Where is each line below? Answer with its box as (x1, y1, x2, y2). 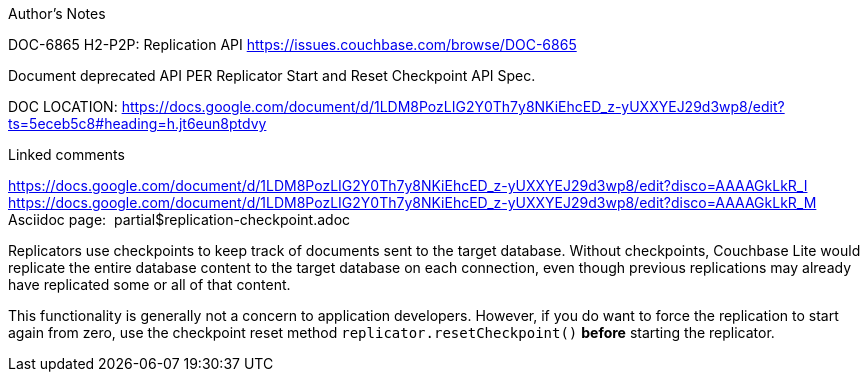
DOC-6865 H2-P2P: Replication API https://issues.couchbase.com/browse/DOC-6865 (8, 36, 577, 53)
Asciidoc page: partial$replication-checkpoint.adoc (8, 211, 351, 228)
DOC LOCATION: (8, 98, 118, 115)
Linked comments (8, 146, 125, 163)
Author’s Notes (8, 5, 106, 22)
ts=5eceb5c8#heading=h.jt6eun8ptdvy (8, 115, 267, 132)
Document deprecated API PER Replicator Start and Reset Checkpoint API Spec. (8, 67, 536, 84)
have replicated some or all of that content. (8, 276, 291, 293)
